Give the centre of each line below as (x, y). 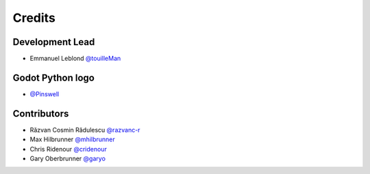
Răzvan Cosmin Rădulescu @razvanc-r (85, 130)
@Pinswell (45, 94)
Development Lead (54, 42)
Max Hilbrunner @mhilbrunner (73, 139)
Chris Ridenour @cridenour (69, 149)
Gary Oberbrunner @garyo (68, 159)
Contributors (41, 114)
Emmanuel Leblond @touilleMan (75, 59)
